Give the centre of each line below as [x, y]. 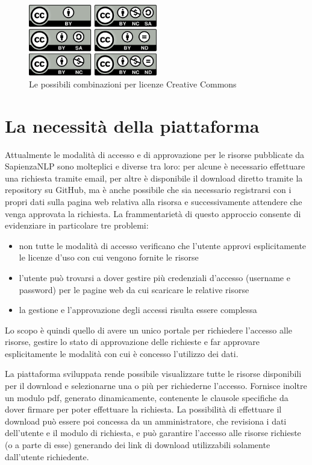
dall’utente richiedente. [47, 456]
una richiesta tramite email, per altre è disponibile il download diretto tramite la [154, 178]
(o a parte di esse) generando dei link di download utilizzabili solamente [138, 445]
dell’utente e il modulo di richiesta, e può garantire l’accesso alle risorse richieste [153, 433]
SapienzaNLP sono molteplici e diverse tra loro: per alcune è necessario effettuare [155, 166]
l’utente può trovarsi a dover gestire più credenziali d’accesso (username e [154, 277]
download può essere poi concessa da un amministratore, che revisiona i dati [146, 421]
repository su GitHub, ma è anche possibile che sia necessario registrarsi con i [148, 190]
